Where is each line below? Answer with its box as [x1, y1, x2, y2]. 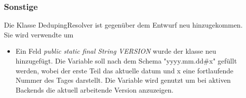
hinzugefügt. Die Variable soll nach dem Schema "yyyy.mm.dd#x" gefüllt [15, 56, 237, 65]
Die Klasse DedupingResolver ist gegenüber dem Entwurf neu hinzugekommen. [4, 20, 243, 30]
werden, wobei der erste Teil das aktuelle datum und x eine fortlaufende [15, 65, 234, 75]
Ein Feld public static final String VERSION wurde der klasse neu [15, 46, 216, 56]
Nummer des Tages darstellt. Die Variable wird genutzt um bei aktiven [15, 75, 231, 85]
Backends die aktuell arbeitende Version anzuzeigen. [15, 84, 174, 95]
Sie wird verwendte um [4, 29, 74, 39]
